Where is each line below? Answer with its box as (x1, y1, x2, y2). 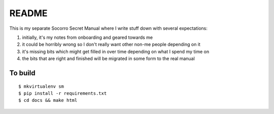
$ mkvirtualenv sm (18, 83, 64, 89)
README (9, 8, 48, 19)
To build (9, 69, 36, 77)
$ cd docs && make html (18, 97, 78, 103)
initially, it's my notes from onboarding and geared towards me (22, 34, 153, 40)
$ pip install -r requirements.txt (18, 90, 107, 96)
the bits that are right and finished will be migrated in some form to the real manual (22, 55, 195, 62)
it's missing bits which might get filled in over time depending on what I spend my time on (22, 48, 210, 54)
